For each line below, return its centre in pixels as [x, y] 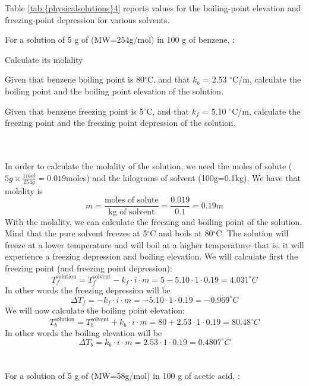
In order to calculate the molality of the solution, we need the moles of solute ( [149, 165]
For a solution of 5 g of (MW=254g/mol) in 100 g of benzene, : [120, 39]
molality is [24, 190]
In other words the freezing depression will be [88, 290]
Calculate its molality [44, 59]
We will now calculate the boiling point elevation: [95, 310]
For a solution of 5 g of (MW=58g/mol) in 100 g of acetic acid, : [122, 376]
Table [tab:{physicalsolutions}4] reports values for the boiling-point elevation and [153, 8]
